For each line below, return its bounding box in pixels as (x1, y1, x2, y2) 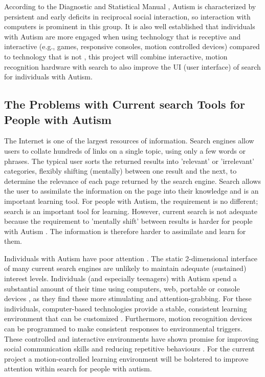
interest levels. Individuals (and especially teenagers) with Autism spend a (4, 273, 237, 284)
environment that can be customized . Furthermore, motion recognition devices (4, 313, 252, 324)
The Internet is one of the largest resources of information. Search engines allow (4, 135, 254, 146)
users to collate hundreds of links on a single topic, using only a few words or (4, 145, 246, 156)
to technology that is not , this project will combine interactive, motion (4, 51, 228, 61)
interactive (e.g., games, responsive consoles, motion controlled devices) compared (4, 41, 260, 52)
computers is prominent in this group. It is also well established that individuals (4, 21, 255, 32)
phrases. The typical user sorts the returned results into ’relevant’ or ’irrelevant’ (4, 155, 254, 166)
